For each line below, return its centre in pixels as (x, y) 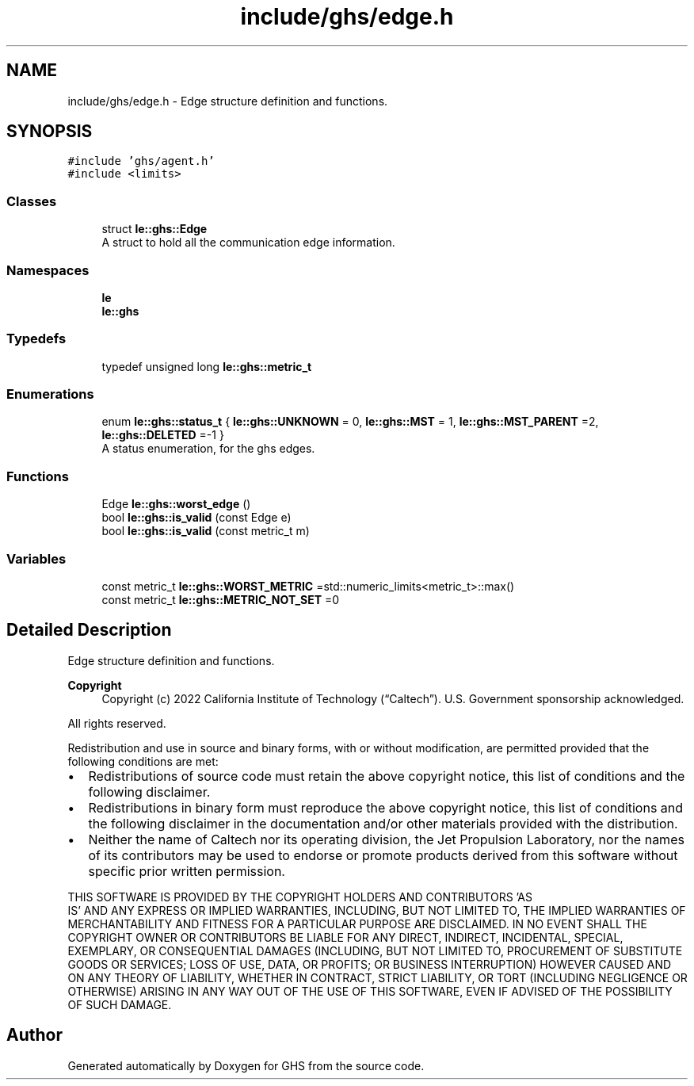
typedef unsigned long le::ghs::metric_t (207, 366)
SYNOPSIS (50, 132)
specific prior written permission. (187, 871)
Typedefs (36, 339)
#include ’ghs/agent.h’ (141, 161)
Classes (32, 201)
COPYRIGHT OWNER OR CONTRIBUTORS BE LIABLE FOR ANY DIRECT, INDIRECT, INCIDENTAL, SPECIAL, (345, 937)
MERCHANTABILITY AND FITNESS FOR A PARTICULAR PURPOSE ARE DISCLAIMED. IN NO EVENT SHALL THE (357, 923)
